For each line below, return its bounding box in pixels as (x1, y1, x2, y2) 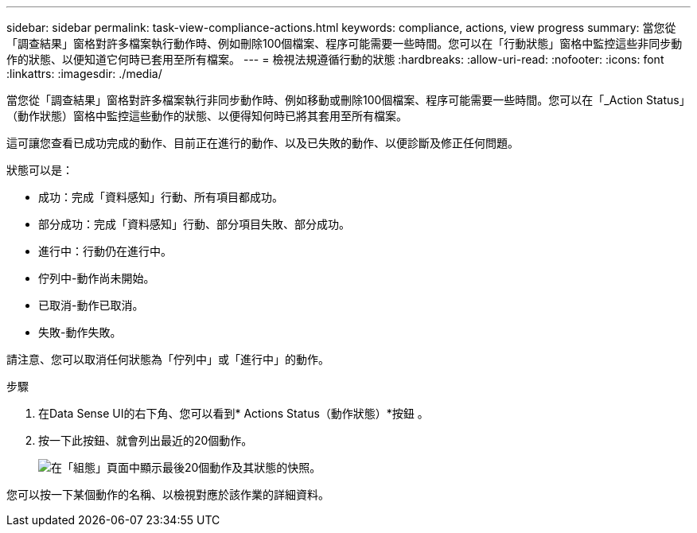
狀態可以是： (6, 163, 73, 177)
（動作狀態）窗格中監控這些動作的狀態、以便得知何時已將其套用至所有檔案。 (6, 109, 407, 123)
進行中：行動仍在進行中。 (38, 244, 172, 258)
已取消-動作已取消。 (38, 298, 144, 312)
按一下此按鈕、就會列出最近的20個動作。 (38, 434, 253, 447)
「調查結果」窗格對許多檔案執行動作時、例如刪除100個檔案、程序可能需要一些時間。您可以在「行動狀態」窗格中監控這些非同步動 (6, 37, 683, 50)
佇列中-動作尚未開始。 (38, 271, 155, 285)
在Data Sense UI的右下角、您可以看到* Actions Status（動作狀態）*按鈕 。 (38, 407, 429, 420)
